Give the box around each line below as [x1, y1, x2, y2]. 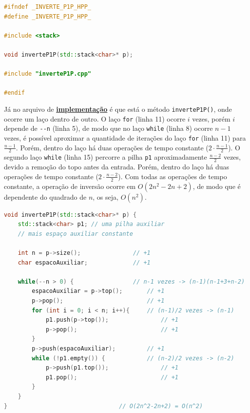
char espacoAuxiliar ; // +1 [18, 259, 151, 266]
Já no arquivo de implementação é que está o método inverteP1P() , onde [4, 103, 232, 114]
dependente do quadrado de [4, 191, 87, 202]
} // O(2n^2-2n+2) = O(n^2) [4, 402, 203, 410]
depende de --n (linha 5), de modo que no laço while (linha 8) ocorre [4, 123, 213, 133]
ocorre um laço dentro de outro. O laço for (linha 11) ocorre [4, 113, 186, 124]
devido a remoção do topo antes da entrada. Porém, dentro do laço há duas [4, 162, 230, 172]
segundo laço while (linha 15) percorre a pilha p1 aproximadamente [4, 152, 207, 162]
